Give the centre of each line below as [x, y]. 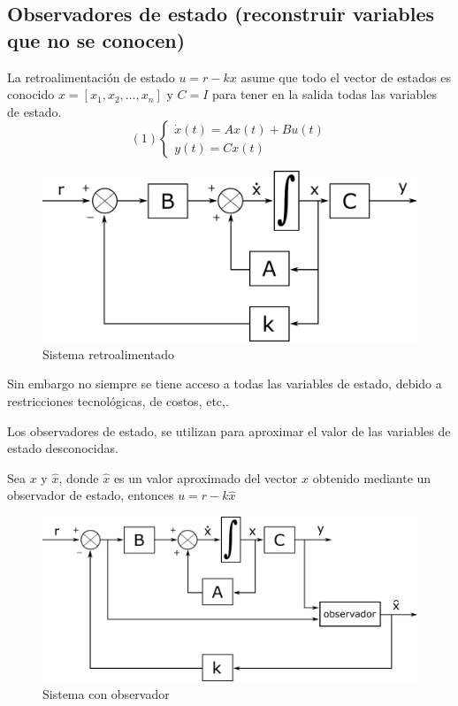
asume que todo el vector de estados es [346, 77]
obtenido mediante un [372, 477]
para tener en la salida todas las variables [324, 94]
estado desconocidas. [63, 448]
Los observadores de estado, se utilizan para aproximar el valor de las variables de [229, 430]
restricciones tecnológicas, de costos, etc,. [118, 401]
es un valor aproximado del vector [206, 477]
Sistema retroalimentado [109, 353]
